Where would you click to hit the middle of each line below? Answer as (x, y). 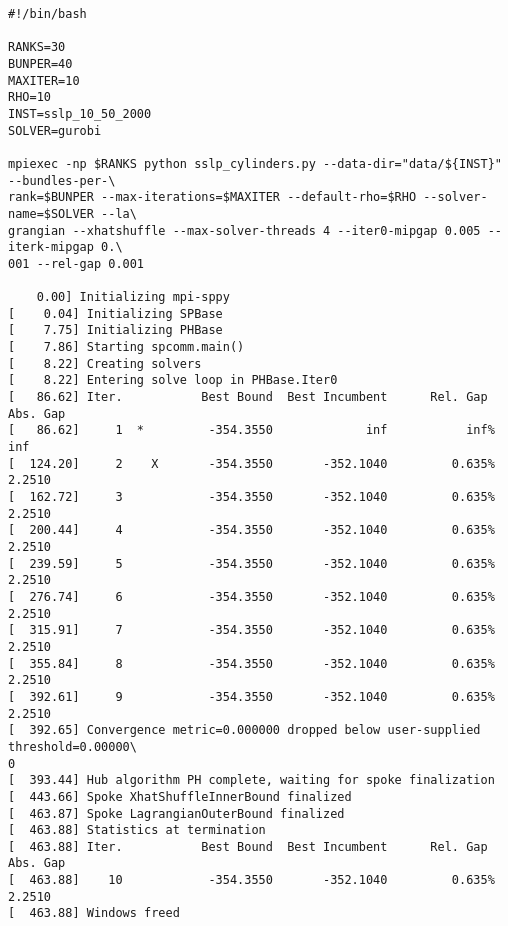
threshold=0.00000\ (72, 746)
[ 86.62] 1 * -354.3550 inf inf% (251, 430)
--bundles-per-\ (62, 180)
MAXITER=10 (44, 80)
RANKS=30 (37, 47)
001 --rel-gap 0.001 (76, 263)
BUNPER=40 (40, 63)
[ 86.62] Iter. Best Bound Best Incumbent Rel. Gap (248, 397)
